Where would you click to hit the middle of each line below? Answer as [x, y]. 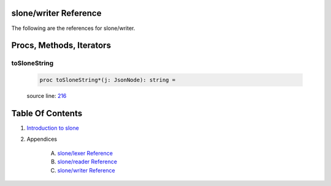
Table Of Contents [47, 113]
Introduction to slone [53, 128]
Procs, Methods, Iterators [61, 46]
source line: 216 [47, 96]
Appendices [42, 139]
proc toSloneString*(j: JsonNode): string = [108, 80]
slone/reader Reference [87, 162]
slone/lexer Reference [85, 153]
